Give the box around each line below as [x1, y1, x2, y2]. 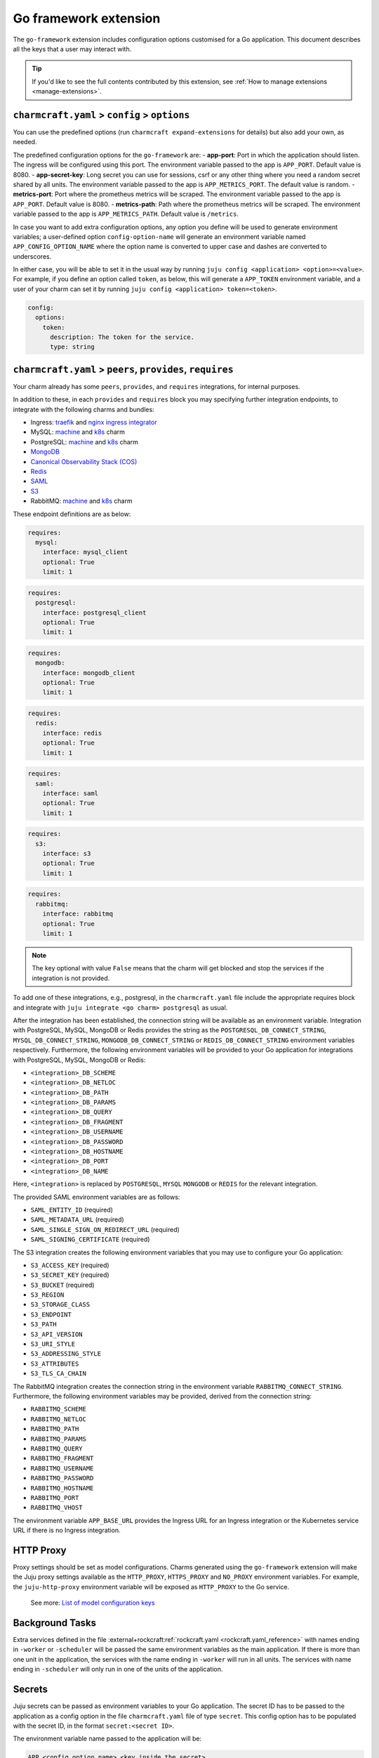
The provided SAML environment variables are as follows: [13, 1193, 180, 1201]
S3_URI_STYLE [30, 1340, 76, 1348]
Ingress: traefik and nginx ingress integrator [30, 418, 157, 427]
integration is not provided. [32, 974, 110, 982]
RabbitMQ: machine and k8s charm [30, 496, 133, 506]
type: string [50, 343, 95, 351]
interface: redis [42, 729, 102, 737]
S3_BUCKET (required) [30, 1281, 95, 1289]
